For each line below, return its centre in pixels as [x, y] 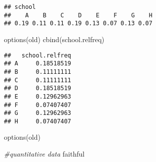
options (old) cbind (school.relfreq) [54, 39]
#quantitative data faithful [44, 154]
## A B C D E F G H [78, 15]
